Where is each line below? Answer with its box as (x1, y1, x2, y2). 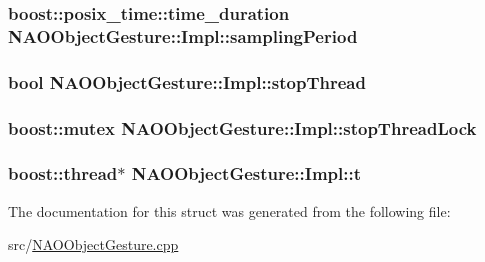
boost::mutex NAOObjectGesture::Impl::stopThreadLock (8, 115, 477, 140)
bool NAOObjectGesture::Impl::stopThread (8, 69, 366, 94)
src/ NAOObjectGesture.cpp (8, 234, 179, 255)
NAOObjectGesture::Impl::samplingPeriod (8, 23, 358, 48)
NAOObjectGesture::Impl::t (131, 161, 362, 186)
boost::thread (8, 161, 118, 186)
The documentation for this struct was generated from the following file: (8, 200, 451, 221)
